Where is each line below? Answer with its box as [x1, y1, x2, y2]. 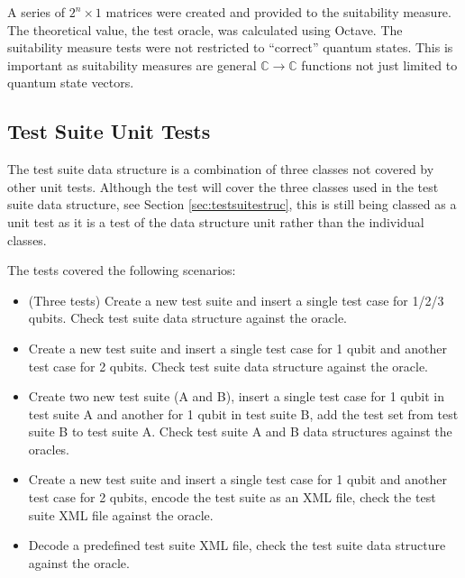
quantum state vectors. [7, 73, 134, 92]
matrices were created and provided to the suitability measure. [105, 3, 451, 21]
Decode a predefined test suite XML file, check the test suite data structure [28, 536, 446, 555]
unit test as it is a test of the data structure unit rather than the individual [7, 212, 424, 231]
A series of [7, 3, 65, 21]
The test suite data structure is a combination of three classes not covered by [7, 160, 434, 179]
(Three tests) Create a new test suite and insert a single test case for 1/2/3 [28, 290, 444, 309]
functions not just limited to [301, 55, 458, 74]
